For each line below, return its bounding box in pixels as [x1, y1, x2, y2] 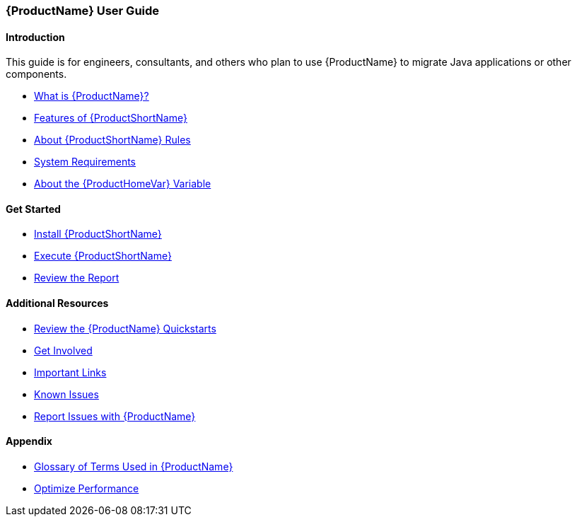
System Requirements [34, 156, 136, 168]
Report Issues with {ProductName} [34, 410, 196, 422]
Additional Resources [6, 297, 109, 310]
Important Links [34, 366, 107, 378]
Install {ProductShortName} [34, 228, 162, 240]
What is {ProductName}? [34, 90, 149, 103]
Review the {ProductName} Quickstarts [34, 322, 216, 335]
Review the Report [34, 272, 120, 284]
